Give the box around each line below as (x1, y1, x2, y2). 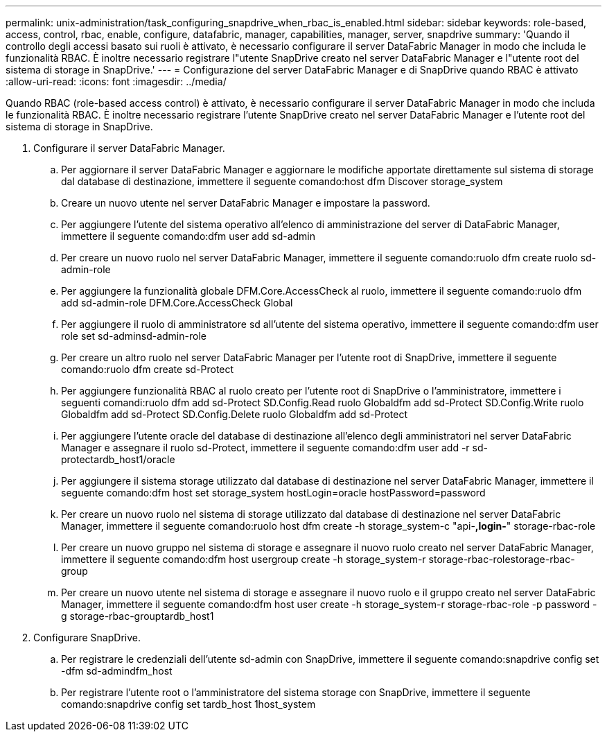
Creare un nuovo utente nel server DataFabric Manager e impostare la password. (61, 197, 430, 209)
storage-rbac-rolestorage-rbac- (428, 553, 575, 565)
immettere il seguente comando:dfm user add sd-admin (61, 230, 316, 242)
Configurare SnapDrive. (33, 632, 141, 643)
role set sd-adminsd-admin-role (61, 330, 206, 342)
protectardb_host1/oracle (61, 453, 175, 465)
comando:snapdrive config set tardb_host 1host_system (61, 698, 316, 710)
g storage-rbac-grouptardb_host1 (61, 610, 214, 622)
